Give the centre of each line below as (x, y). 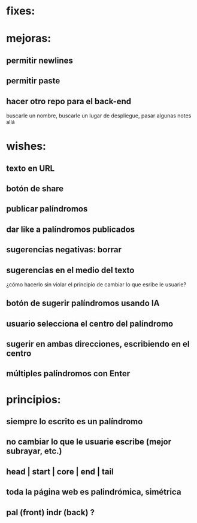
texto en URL (31, 168)
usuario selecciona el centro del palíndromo (90, 324)
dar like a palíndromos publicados (71, 229)
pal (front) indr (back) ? (50, 513)
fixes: (21, 11)
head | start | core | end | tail (60, 471)
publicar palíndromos (47, 209)
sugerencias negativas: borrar (64, 250)
